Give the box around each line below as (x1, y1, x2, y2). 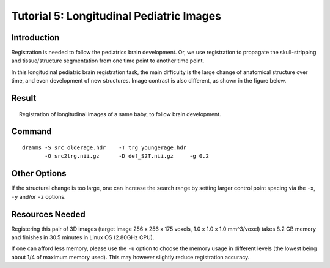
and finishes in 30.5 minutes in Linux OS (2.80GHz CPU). (11, 234, 155, 241)
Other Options (11, 168, 67, 179)
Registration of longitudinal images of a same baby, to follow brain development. (19, 110, 221, 117)
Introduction (11, 32, 60, 43)
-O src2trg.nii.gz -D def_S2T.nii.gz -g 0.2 (45, 153, 209, 160)
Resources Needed (11, 209, 86, 220)
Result (11, 93, 37, 103)
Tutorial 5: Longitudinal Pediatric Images (11, 9, 222, 23)
